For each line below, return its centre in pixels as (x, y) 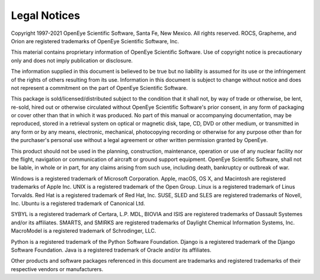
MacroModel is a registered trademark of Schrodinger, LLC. (84, 231)
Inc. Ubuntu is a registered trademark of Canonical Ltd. (78, 203)
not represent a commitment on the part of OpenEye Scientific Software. (99, 88)
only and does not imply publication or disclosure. (72, 60)
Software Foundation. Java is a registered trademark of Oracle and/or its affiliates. (111, 250)
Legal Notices (45, 15)
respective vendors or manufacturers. (57, 269)
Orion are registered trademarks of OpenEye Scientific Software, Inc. (95, 41)
